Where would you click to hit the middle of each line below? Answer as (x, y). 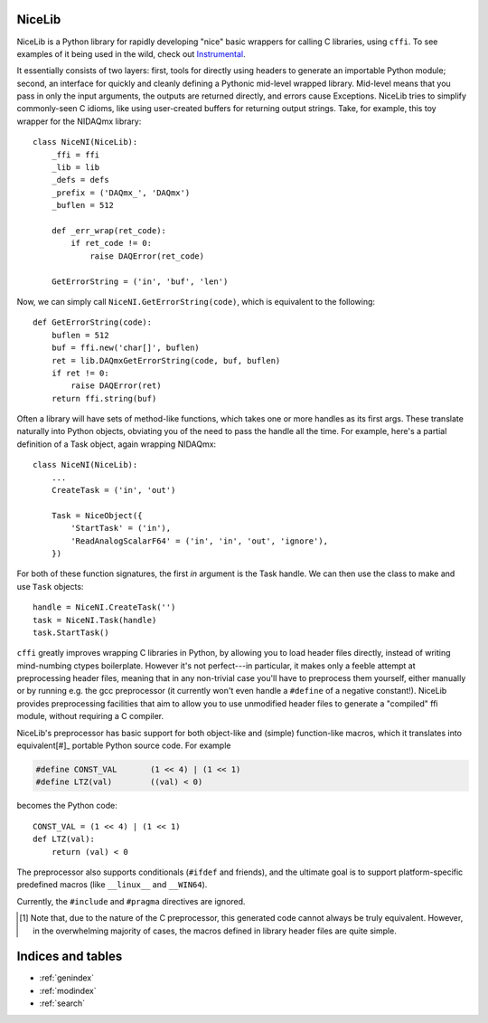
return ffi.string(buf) (104, 398)
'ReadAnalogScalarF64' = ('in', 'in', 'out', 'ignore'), (200, 541)
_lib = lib (75, 168)
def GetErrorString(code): (93, 322)
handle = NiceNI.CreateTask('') (104, 607)
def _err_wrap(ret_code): (109, 230)
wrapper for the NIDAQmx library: (79, 121)
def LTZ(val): (64, 839)
